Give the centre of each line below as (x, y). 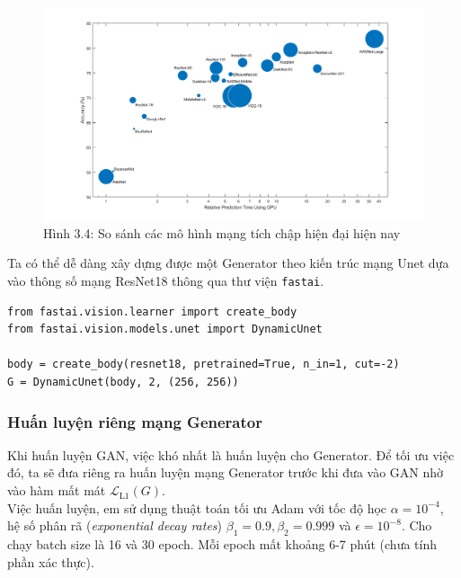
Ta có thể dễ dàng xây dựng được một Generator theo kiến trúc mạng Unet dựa (228, 263)
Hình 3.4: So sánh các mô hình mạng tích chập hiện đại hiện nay (222, 232)
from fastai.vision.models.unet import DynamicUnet (165, 329)
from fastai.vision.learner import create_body (152, 311)
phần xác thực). (51, 561)
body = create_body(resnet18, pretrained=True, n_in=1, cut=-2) (204, 365)
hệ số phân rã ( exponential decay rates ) (115, 525)
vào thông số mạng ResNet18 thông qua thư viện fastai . (166, 281)
